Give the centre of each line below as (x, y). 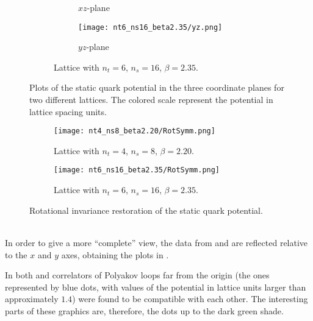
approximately (32, 299)
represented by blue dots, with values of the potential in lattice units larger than (156, 287)
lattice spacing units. (68, 111)
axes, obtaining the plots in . (115, 254)
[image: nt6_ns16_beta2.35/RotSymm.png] (137, 170)
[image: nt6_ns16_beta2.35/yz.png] (150, 27)
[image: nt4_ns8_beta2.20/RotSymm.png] (135, 131)
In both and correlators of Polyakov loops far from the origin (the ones (137, 275)
